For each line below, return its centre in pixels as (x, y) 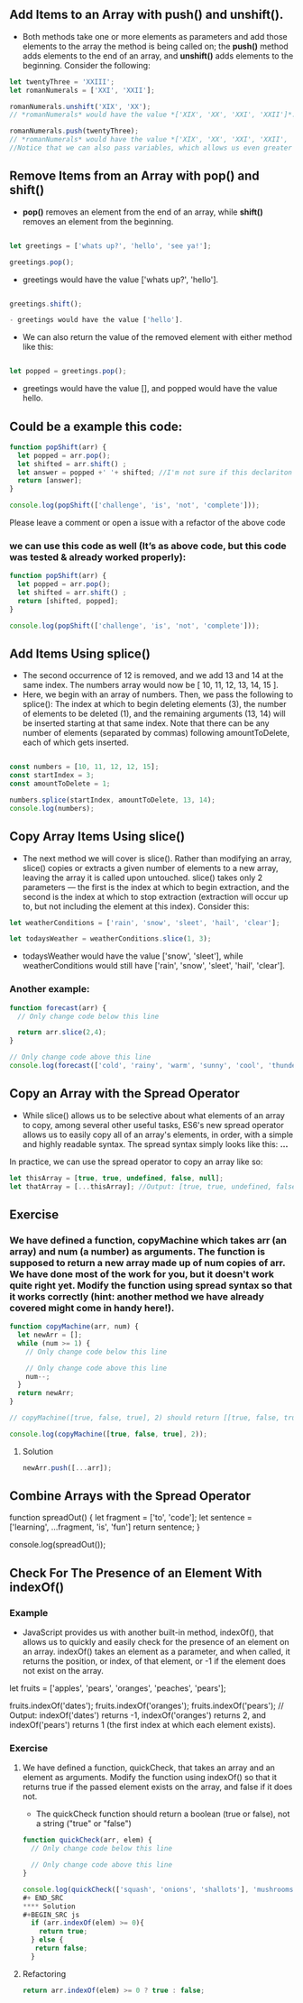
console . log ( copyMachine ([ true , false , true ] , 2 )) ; (108, 1434)
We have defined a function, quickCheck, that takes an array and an (148, 1768)
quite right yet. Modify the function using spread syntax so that (151, 1285)
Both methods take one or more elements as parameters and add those (155, 36)
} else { (47, 1940)
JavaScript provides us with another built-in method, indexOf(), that (148, 1632)
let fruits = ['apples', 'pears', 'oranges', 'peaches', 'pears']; (118, 1688)
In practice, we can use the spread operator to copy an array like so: (136, 1162)
